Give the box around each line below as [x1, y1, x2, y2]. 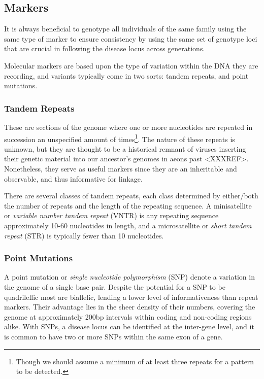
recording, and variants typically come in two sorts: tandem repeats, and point [4, 70, 249, 81]
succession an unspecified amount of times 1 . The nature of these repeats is [4, 132, 235, 144]
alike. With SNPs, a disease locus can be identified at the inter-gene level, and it [4, 321, 254, 332]
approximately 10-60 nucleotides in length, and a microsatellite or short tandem [4, 220, 252, 230]
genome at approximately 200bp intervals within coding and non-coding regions [4, 311, 252, 322]
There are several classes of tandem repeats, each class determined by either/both [4, 190, 258, 201]
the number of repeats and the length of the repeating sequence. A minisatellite [4, 200, 252, 211]
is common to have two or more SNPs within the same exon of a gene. [4, 331, 223, 341]
